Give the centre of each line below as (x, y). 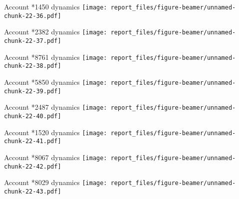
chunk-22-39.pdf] (33, 91)
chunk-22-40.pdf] (33, 116)
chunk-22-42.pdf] (33, 166)
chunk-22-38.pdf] (33, 66)
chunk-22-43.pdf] (33, 191)
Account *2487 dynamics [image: (56, 107)
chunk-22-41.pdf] (33, 141)
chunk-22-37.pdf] (33, 41)
